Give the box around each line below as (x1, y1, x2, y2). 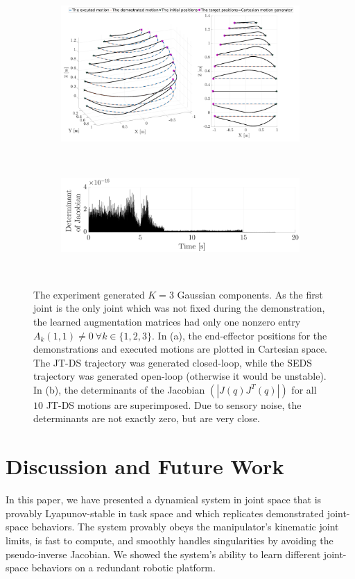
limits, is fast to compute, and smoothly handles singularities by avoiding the (6, 532, 334, 547)
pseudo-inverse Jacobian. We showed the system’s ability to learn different (6, 546, 321, 561)
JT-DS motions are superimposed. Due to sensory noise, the (46, 397, 302, 412)
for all (291, 382, 317, 396)
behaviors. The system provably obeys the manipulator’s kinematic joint (31, 519, 339, 534)
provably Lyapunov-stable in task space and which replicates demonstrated (6, 505, 324, 520)
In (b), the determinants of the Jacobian (33, 382, 205, 396)
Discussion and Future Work (6, 452, 284, 480)
